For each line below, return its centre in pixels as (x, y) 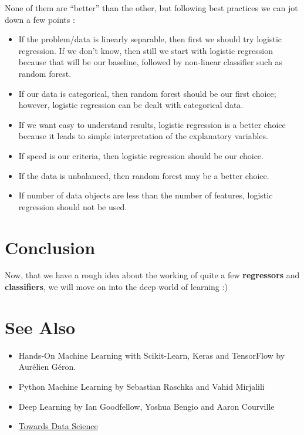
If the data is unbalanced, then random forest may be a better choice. (144, 175)
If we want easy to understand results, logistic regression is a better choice (152, 124)
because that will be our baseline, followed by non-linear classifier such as (151, 62)
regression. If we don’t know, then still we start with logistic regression (146, 50)
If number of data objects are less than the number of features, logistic (146, 195)
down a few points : (40, 19)
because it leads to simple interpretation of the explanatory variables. (143, 136)
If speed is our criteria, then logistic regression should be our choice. (141, 155)
